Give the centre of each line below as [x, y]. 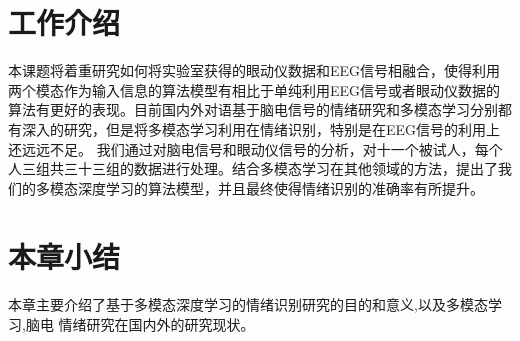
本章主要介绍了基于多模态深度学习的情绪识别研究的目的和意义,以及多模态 [248, 304]
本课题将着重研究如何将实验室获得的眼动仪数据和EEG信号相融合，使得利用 [254, 70]
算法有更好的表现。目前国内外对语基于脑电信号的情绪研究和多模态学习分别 [253, 109]
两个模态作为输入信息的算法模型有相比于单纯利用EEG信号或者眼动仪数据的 [254, 89]
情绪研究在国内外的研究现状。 [156, 324]
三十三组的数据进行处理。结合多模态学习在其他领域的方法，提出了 [280, 168]
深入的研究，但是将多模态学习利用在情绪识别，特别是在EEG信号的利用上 [261, 128]
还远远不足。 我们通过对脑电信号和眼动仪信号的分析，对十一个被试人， [241, 148]
